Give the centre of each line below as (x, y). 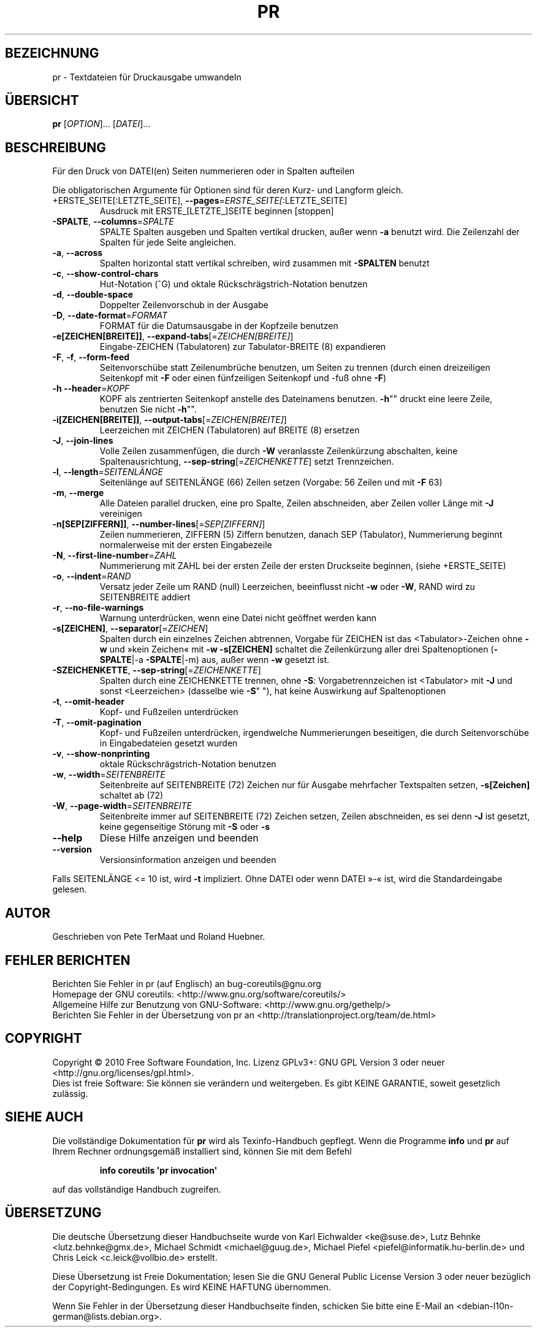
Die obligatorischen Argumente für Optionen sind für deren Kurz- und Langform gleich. (228, 190)
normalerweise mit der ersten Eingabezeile (186, 545)
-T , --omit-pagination (97, 722)
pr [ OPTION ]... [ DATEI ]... (101, 124)
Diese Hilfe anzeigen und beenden (179, 838)
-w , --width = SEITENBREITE (109, 775)
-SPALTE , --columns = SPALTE (113, 222)
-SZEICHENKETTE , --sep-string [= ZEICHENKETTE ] (157, 670)
